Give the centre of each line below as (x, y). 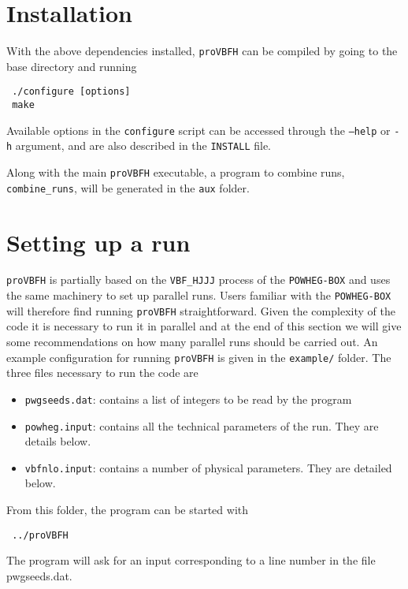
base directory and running (72, 66)
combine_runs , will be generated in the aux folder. (128, 187)
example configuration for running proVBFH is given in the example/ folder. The (199, 357)
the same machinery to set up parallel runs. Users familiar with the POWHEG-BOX (199, 295)
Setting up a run (98, 242)
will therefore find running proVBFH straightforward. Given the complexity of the (201, 310)
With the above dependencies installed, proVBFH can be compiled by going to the (202, 51)
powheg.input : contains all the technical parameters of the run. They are (202, 425)
